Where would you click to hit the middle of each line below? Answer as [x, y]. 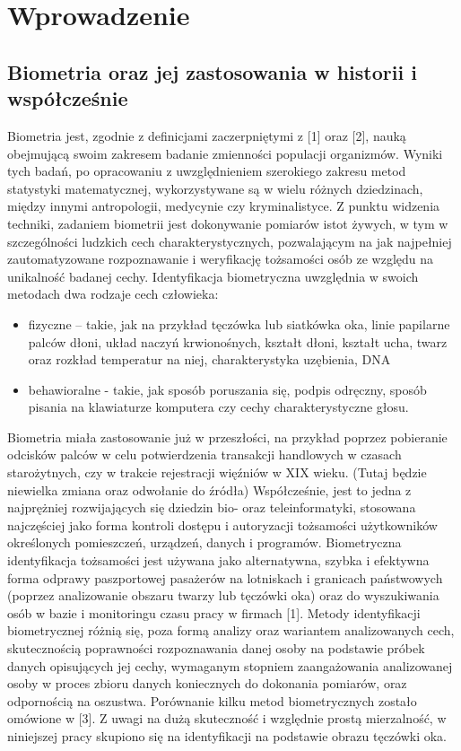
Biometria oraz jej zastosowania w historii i [212, 71]
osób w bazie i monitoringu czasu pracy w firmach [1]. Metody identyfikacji [214, 612]
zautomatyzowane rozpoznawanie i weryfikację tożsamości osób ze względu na [221, 259]
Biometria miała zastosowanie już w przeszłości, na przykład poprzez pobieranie [227, 437]
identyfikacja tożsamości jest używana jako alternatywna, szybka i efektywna [218, 560]
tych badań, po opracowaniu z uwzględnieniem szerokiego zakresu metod [207, 171]
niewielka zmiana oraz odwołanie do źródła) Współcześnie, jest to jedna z [209, 489]
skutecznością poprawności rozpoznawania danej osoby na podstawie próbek [216, 648]
